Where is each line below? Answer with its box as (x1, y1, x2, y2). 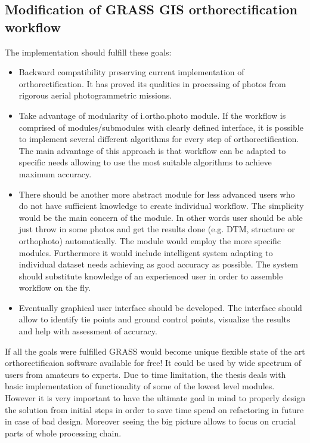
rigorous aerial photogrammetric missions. (18, 89, 172, 101)
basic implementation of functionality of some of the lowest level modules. (5, 380, 275, 392)
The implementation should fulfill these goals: (5, 45, 172, 58)
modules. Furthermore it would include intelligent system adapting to (18, 246, 273, 259)
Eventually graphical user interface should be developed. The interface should (18, 301, 302, 313)
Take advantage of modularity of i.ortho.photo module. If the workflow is (18, 109, 286, 121)
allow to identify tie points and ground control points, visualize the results (18, 313, 290, 325)
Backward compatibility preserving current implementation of (18, 66, 244, 78)
